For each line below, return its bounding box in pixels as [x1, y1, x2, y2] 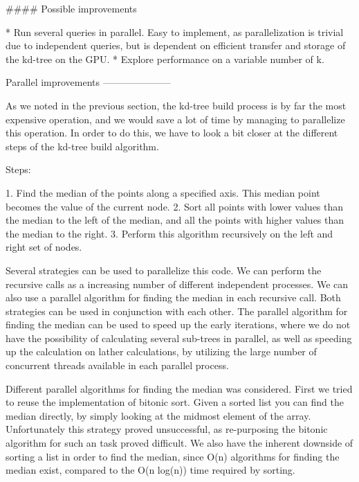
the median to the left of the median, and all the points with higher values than [6, 213, 344, 227]
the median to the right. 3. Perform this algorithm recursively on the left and [6, 226, 333, 240]
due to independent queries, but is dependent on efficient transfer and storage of [6, 38, 346, 53]
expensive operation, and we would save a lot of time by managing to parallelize [6, 111, 345, 126]
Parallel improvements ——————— [6, 75, 171, 89]
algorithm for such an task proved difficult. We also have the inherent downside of [6, 436, 353, 450]
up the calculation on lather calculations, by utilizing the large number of [6, 344, 317, 359]
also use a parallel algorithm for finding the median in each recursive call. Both [6, 290, 341, 305]
